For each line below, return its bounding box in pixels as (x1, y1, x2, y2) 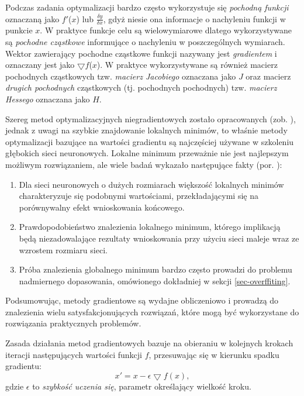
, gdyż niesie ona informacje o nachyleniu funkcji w (103, 12, 286, 25)
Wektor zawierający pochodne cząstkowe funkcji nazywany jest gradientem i (5, 47, 277, 59)
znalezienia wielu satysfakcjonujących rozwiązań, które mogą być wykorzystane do (5, 305, 299, 318)
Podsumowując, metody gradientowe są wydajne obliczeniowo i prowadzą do (5, 294, 279, 307)
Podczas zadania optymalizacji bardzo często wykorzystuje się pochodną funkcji (5, 1, 289, 13)
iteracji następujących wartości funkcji (5, 348, 142, 360)
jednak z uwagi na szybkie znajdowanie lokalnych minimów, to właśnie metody (5, 124, 288, 136)
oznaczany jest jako (5, 58, 75, 71)
